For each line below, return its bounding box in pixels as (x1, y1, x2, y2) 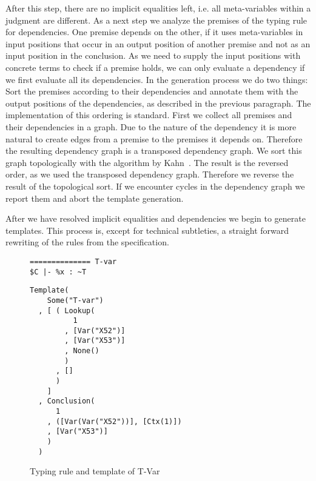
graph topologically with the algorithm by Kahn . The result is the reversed (5, 156, 289, 168)
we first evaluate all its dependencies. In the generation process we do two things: (5, 73, 308, 85)
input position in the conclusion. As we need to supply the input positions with (5, 49, 301, 62)
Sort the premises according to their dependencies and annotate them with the (5, 85, 298, 98)
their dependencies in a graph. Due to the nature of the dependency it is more (5, 120, 297, 133)
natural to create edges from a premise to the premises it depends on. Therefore (5, 132, 303, 145)
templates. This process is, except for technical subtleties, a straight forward (5, 224, 289, 236)
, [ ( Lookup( (38, 306, 95, 315)
